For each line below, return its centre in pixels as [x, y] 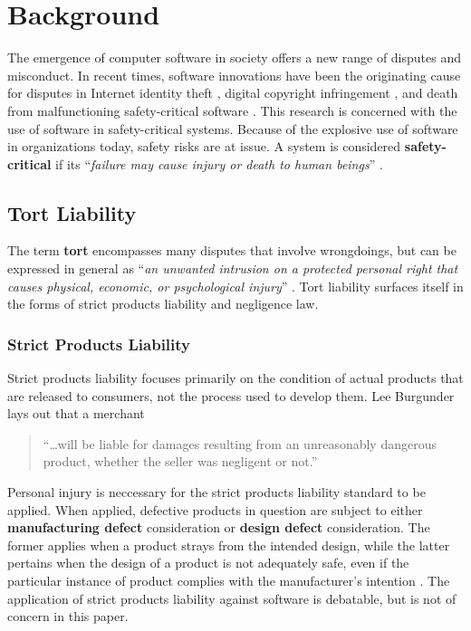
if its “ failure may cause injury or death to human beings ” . [219, 163]
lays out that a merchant [76, 413]
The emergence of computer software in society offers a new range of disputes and [235, 57]
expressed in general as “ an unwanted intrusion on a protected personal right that [233, 268]
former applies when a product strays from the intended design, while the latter [229, 545]
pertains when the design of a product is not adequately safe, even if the [208, 563]
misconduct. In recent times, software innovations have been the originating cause [234, 75]
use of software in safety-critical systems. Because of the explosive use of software [233, 128]
